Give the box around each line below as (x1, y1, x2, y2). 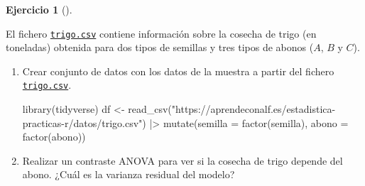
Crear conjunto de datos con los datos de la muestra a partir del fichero (22, 63, 334, 78)
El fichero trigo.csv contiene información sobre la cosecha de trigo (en (6, 26, 317, 40)
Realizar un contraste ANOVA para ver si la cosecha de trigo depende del (22, 153, 343, 168)
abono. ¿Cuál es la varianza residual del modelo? (22, 167, 235, 182)
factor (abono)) (22, 129, 86, 144)
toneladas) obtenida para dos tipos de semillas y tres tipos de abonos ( (6, 40, 314, 55)
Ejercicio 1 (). (6, 2, 72, 16)
